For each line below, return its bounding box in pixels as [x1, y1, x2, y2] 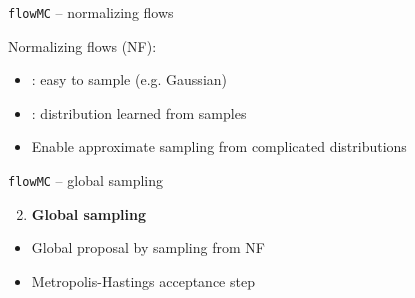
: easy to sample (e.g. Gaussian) [31, 69, 228, 90]
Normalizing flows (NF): [8, 35, 157, 56]
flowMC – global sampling [8, 170, 164, 191]
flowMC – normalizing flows [8, 2, 174, 22]
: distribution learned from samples [31, 102, 247, 123]
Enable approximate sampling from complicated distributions [31, 136, 407, 157]
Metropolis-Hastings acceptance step [31, 270, 255, 291]
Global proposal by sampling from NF [31, 237, 265, 258]
